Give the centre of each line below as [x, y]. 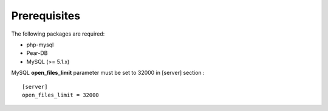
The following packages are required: [58, 34]
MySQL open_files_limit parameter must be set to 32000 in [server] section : [108, 73]
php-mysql [40, 45]
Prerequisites [46, 16]
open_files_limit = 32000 [61, 95]
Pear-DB [37, 53]
